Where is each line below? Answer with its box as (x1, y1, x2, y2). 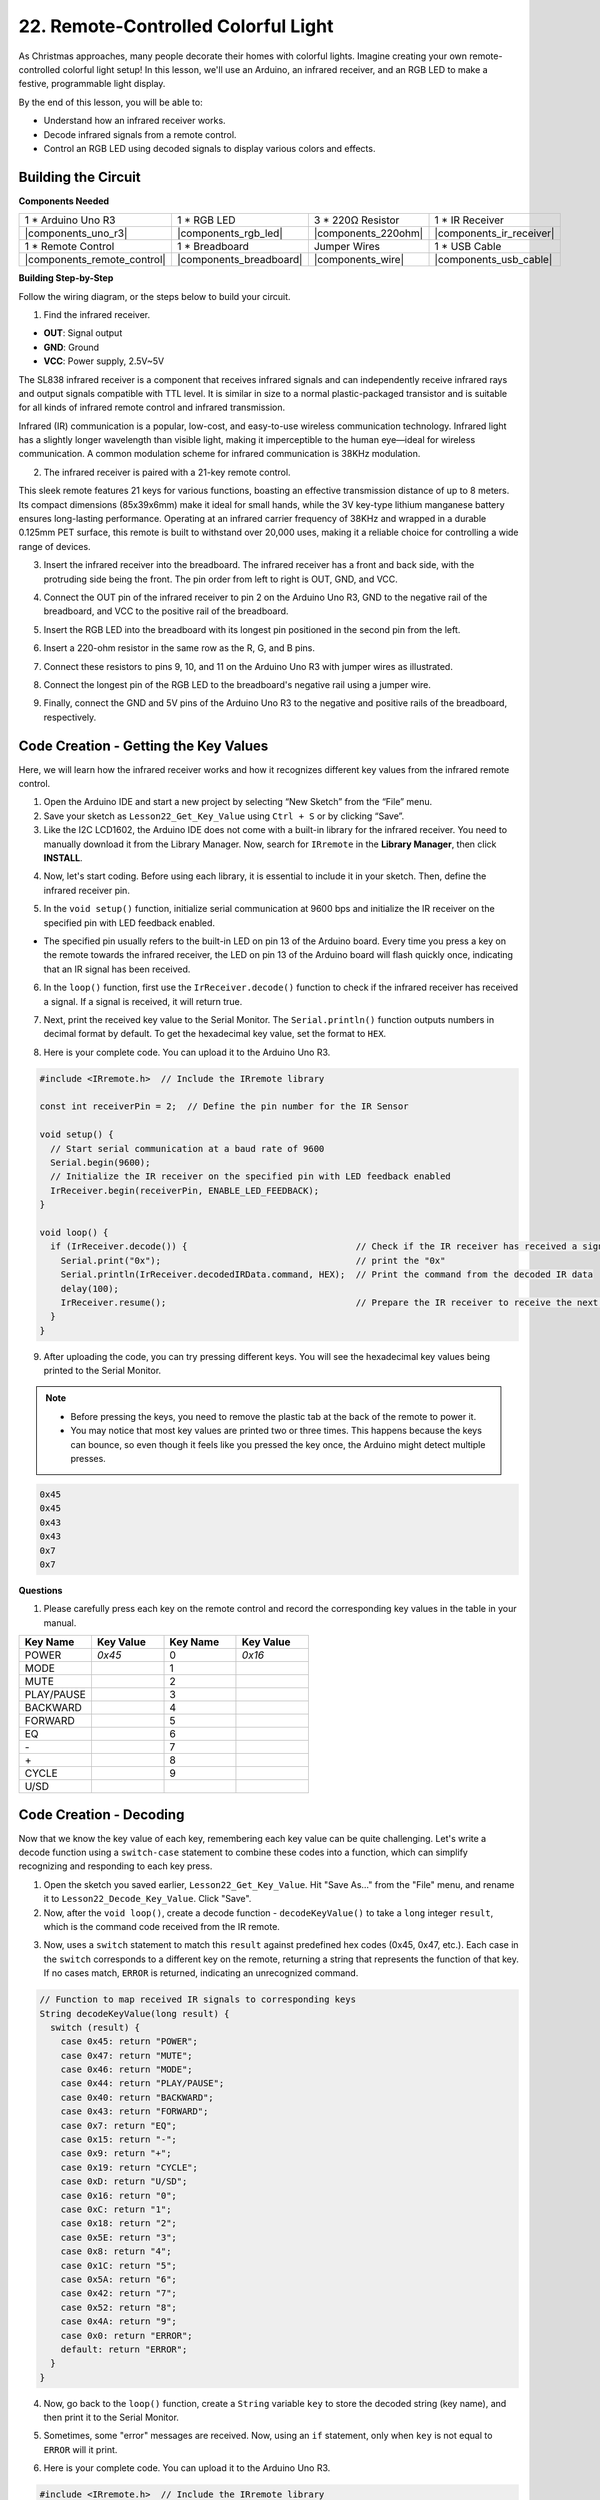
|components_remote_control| (24, 253, 167, 267)
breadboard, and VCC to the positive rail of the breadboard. (43, 605, 289, 617)
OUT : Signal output (43, 327, 123, 339)
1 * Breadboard (176, 240, 250, 254)
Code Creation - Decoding (18, 1806, 185, 1823)
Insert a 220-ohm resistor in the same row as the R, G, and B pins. (43, 642, 315, 654)
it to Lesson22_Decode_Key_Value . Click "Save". (43, 1893, 252, 1905)
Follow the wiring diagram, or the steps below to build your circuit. (18, 290, 291, 302)
